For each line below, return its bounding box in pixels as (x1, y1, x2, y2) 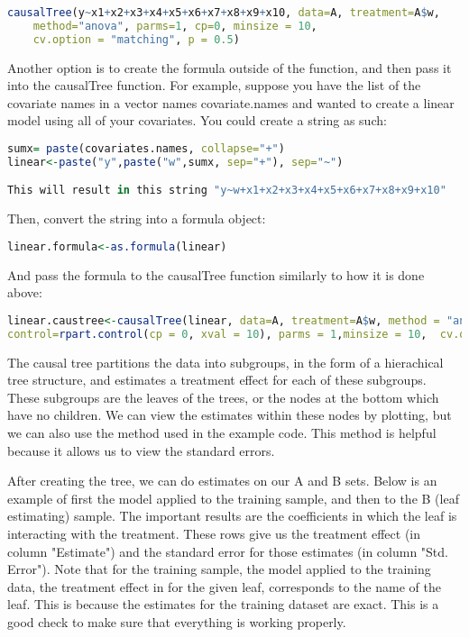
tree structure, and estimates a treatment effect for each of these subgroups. (7, 370, 427, 389)
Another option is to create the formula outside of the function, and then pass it (7, 58, 452, 77)
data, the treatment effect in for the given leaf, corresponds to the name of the (7, 577, 441, 596)
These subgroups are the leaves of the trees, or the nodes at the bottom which (7, 387, 439, 406)
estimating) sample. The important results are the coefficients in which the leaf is (7, 506, 457, 525)
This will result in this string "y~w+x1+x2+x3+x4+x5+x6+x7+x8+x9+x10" (7, 184, 446, 197)
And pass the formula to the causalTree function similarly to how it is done (7, 265, 425, 284)
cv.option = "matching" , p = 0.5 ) (32, 32, 240, 46)
